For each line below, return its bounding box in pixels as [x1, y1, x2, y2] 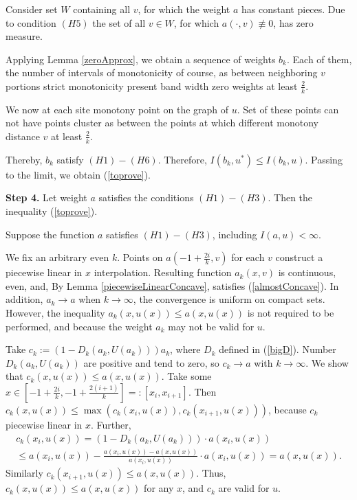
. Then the [268, 190, 313, 205]
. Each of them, [287, 52, 352, 66]
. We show [305, 355, 349, 370]
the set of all [92, 15, 146, 30]
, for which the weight [138, 2, 230, 16]
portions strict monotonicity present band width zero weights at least [6, 78, 298, 93]
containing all [73, 2, 131, 16]
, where [170, 342, 201, 356]
